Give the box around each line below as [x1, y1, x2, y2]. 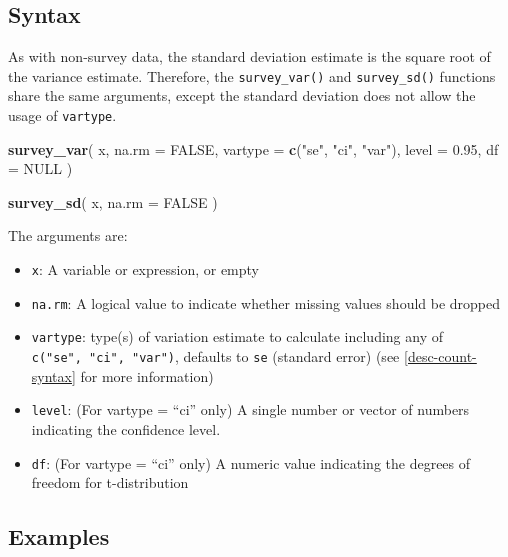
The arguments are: [8, 225, 128, 246]
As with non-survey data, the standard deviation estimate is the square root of [8, 46, 491, 67]
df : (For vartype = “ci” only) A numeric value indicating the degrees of [31, 452, 471, 473]
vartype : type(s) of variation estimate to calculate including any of [31, 326, 444, 347]
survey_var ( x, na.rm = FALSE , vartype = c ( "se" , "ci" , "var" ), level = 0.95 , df [8, 138, 499, 159]
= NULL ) [8, 158, 73, 179]
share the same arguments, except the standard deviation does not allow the [8, 85, 476, 106]
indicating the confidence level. [31, 418, 221, 439]
